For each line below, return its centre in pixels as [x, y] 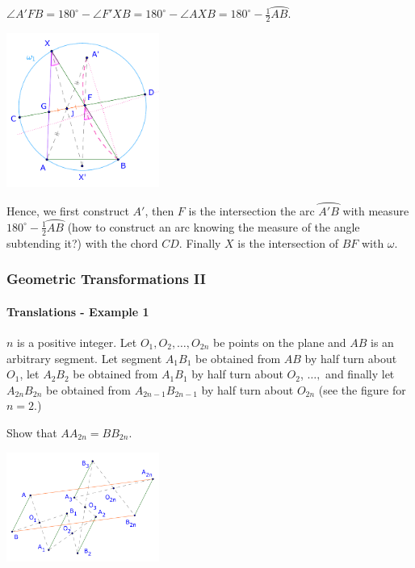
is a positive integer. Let [77, 342]
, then [159, 211]
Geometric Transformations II [106, 279]
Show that [32, 432]
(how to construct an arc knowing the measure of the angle [214, 226]
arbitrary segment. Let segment [84, 358]
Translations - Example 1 [78, 311]
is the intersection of [288, 242]
